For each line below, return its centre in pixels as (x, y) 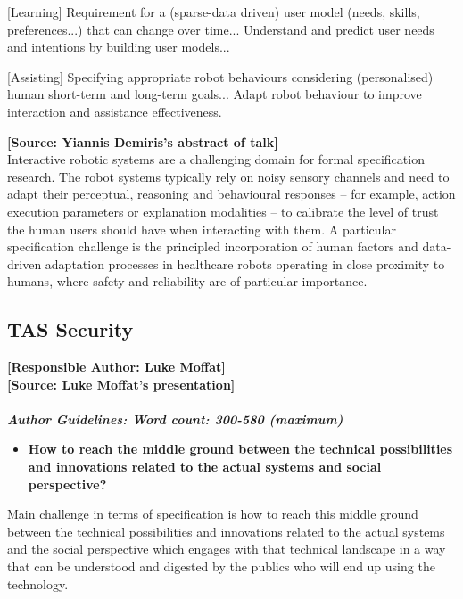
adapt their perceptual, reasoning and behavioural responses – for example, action (231, 194)
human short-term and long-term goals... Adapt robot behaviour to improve (215, 94)
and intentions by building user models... (119, 47)
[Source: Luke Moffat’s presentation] (121, 384)
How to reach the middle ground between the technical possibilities (240, 449)
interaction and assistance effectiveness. (115, 111)
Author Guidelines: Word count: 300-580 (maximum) (175, 418)
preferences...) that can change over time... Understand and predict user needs (221, 29)
